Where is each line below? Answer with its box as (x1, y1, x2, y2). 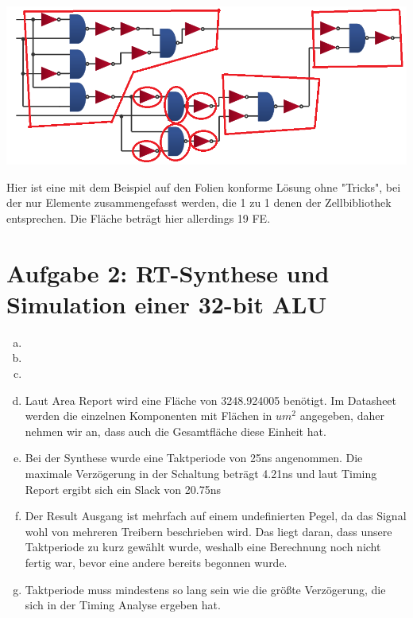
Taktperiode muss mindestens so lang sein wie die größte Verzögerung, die (25, 581, 386, 597)
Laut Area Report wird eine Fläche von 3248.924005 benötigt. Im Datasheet (25, 391, 397, 408)
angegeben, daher (299, 407, 384, 424)
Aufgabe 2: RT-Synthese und (6, 256, 330, 289)
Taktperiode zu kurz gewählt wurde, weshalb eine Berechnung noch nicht (25, 538, 381, 555)
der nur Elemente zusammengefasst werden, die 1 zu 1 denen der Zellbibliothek (6, 194, 392, 211)
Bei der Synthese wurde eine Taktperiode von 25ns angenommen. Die (25, 449, 363, 466)
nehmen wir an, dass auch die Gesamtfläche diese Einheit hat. (25, 422, 326, 439)
